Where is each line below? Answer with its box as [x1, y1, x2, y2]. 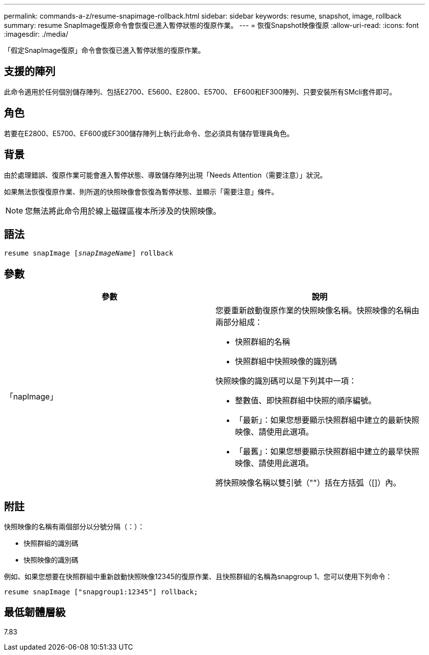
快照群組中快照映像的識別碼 [235, 356, 337, 367]
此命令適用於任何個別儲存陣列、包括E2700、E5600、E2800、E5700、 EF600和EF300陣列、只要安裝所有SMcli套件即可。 [4, 87, 397, 96]
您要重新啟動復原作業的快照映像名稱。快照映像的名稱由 [215, 305, 420, 316]
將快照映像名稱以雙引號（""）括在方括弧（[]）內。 [215, 478, 401, 488]
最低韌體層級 [4, 606, 66, 619]
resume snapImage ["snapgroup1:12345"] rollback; [4, 588, 198, 596]
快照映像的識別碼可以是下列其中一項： [215, 376, 357, 386]
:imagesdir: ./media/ [4, 30, 69, 38]
